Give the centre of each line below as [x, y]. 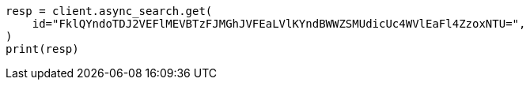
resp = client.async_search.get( [109, 11]
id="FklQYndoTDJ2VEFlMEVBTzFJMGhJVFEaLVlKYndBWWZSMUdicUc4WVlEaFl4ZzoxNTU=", [279, 24]
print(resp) [42, 49]
